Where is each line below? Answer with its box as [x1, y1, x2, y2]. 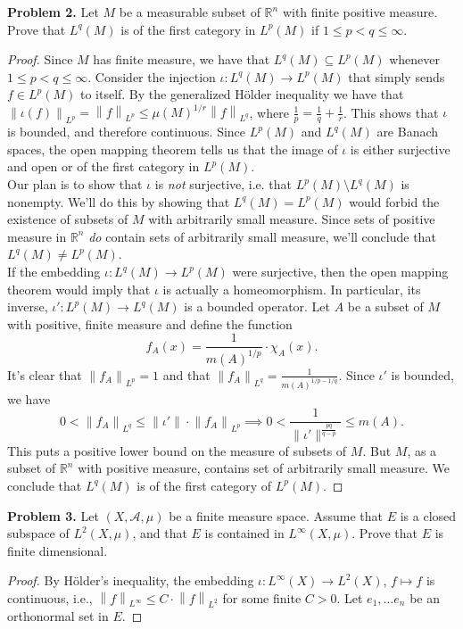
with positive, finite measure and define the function [7, 314, 293, 333]
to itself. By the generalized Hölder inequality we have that [79, 85, 404, 103]
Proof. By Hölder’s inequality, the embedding [7, 571, 254, 590]
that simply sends [348, 67, 445, 86]
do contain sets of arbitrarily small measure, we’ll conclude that [88, 227, 436, 245]
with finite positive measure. [282, 3, 438, 21]
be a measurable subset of [119, 3, 260, 21]
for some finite [222, 588, 302, 607]
